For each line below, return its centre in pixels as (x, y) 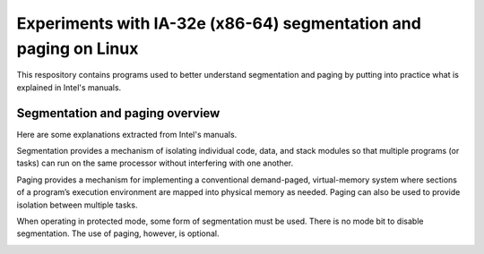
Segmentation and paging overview (118, 113)
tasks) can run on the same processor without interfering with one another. (155, 163)
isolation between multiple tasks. (77, 205)
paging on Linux (78, 48)
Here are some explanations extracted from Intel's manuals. (127, 134)
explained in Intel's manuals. (69, 87)
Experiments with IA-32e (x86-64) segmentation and (219, 23)
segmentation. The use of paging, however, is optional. (118, 233)
